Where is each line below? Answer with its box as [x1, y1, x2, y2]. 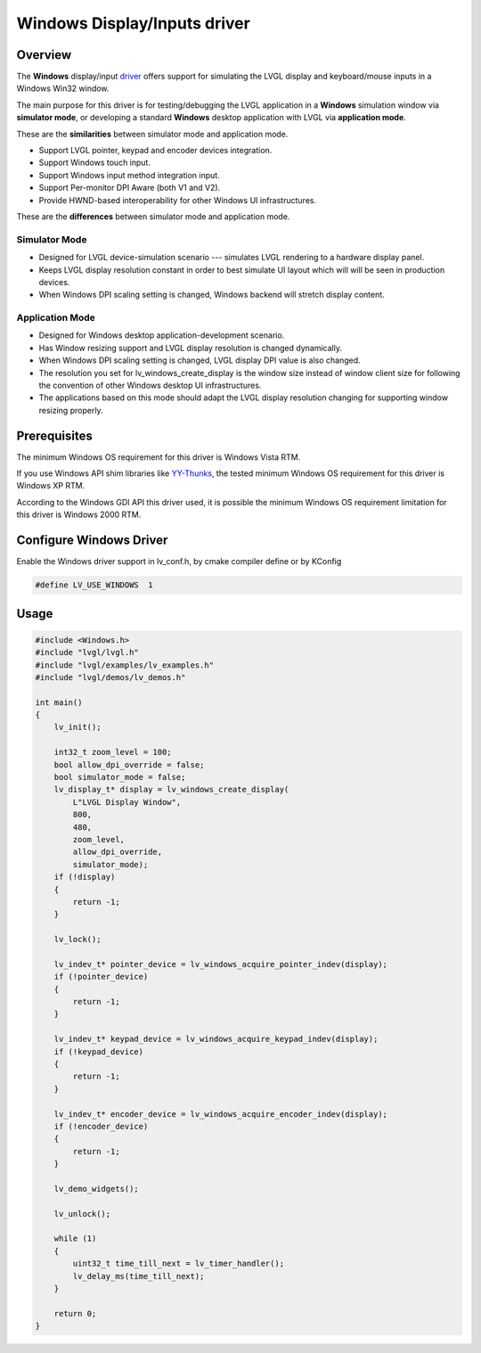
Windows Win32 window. [16, 83, 110, 94]
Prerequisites [16, 428, 93, 443]
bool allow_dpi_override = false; [53, 759, 205, 770]
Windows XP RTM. [16, 480, 86, 491]
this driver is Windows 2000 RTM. [16, 509, 142, 521]
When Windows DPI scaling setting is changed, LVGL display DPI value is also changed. [38, 355, 361, 365]
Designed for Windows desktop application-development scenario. [38, 330, 285, 340]
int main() [35, 697, 83, 708]
